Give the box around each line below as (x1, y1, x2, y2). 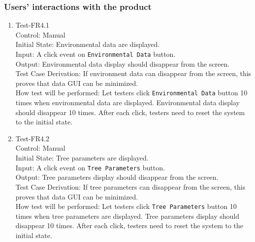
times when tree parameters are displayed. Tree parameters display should (15, 210, 239, 221)
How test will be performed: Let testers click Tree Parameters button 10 (15, 201, 237, 211)
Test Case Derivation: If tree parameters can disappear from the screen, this (15, 181, 246, 192)
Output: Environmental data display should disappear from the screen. (15, 58, 230, 69)
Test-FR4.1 (15, 20, 49, 30)
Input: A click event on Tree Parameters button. (15, 162, 165, 172)
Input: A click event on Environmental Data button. (15, 49, 176, 59)
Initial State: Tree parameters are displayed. (15, 153, 149, 163)
